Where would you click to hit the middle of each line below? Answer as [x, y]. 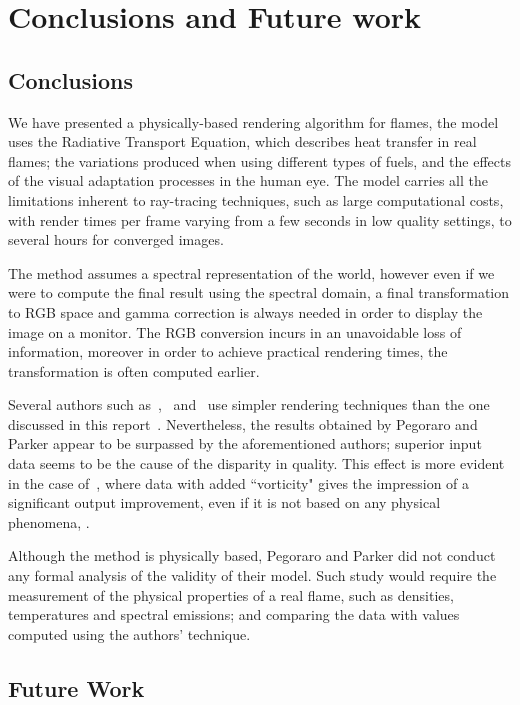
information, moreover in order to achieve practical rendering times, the [228, 351]
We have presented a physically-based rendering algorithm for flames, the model [253, 121]
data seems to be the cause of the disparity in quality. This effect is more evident [256, 463]
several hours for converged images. [116, 239]
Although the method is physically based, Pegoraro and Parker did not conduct [252, 555]
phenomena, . [49, 521]
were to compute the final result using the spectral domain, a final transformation [259, 292]
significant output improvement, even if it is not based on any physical [224, 502]
